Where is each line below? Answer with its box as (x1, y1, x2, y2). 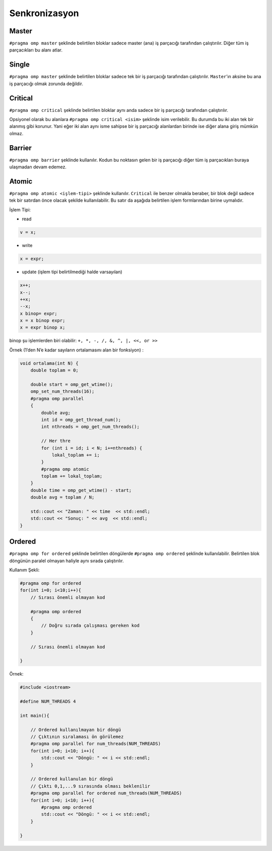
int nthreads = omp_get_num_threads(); (41, 424, 140, 430)
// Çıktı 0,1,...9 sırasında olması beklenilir (30, 783, 151, 789)
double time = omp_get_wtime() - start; (30, 487, 132, 493)
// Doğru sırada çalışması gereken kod (41, 623, 140, 629)
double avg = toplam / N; (30, 495, 95, 500)
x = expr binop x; (20, 325, 65, 330)
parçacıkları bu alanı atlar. (9, 47, 63, 53)
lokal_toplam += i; (51, 452, 100, 458)
